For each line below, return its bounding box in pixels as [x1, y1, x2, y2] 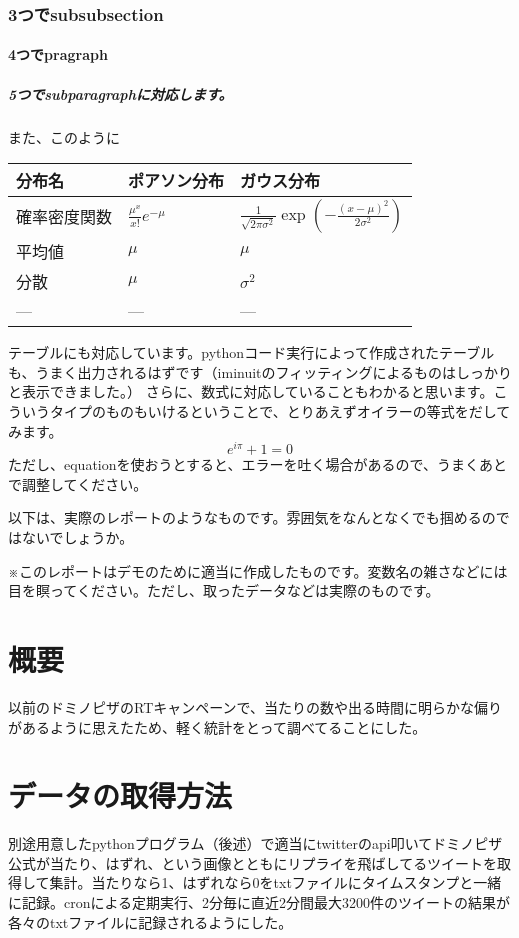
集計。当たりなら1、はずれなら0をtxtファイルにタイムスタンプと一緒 [49, 872, 502, 893]
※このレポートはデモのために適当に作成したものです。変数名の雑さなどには [8, 560, 508, 581]
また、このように [8, 126, 120, 147]
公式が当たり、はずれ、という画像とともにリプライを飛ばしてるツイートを [8, 852, 497, 873]
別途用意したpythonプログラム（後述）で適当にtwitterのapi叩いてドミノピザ [8, 833, 503, 854]
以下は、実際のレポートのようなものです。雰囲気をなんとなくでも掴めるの [8, 507, 496, 528]
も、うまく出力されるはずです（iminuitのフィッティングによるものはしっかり [8, 361, 512, 382]
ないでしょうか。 [21, 527, 134, 548]
